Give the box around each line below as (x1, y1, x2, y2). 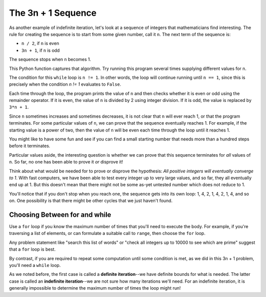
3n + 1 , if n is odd (21, 47, 60, 53)
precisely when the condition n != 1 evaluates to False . (9, 81, 122, 87)
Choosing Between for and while (9, 210, 111, 219)
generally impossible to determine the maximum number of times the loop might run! (9, 285, 181, 291)
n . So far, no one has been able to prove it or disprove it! (9, 159, 123, 165)
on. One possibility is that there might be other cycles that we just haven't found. (9, 198, 173, 204)
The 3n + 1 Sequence (9, 7, 97, 18)
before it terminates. (9, 143, 50, 149)
